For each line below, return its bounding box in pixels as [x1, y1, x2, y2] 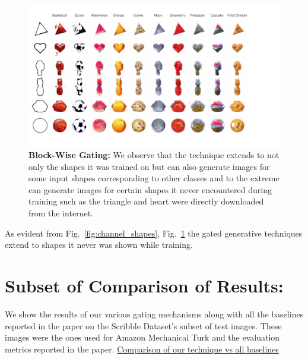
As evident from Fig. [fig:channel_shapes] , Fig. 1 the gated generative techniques [5, 226, 303, 239]
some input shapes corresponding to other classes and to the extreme [28, 172, 280, 184]
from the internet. [28, 207, 93, 219]
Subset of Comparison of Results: [5, 273, 284, 298]
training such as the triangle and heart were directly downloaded [28, 195, 264, 207]
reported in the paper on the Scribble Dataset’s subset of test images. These [5, 319, 282, 332]
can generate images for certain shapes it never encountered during [28, 183, 272, 196]
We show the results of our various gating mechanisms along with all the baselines [5, 307, 304, 320]
